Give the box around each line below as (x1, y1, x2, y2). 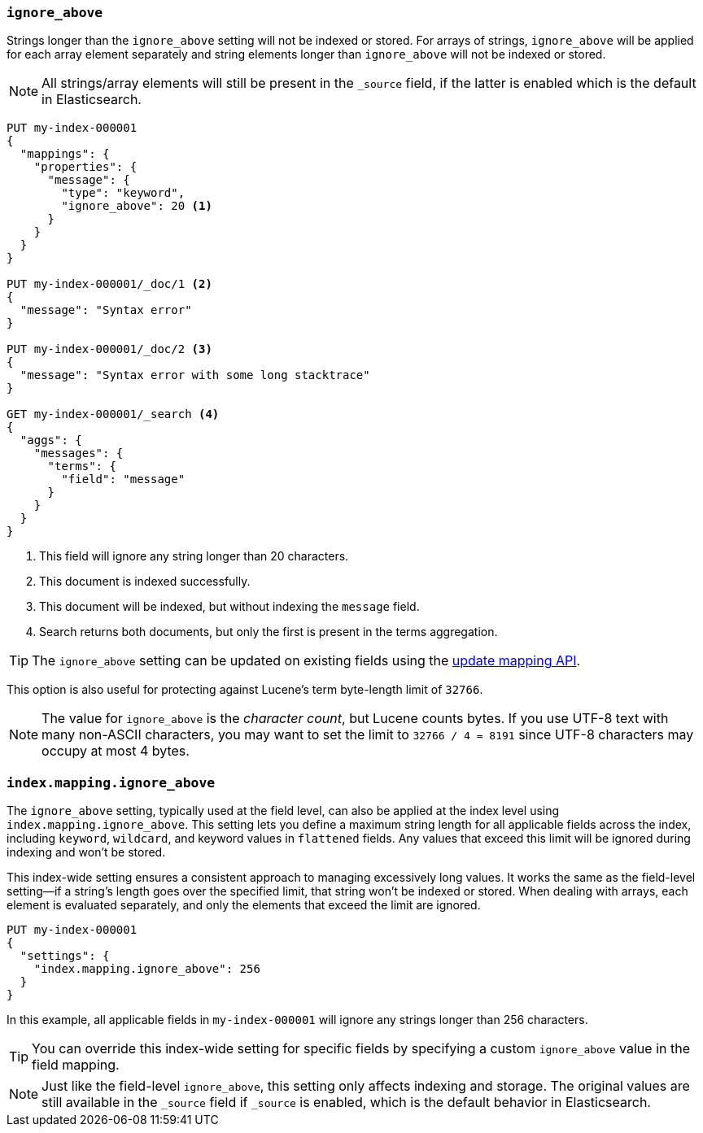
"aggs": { (20, 434, 82, 447)
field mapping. (32, 1057, 120, 1074)
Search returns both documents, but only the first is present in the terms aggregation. (39, 625, 498, 639)
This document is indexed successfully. (39, 574, 251, 589)
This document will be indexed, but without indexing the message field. (39, 599, 420, 614)
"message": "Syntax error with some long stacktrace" (20, 368, 370, 382)
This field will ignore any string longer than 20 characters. (39, 549, 349, 564)
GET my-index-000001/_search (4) (7, 407, 220, 421)
